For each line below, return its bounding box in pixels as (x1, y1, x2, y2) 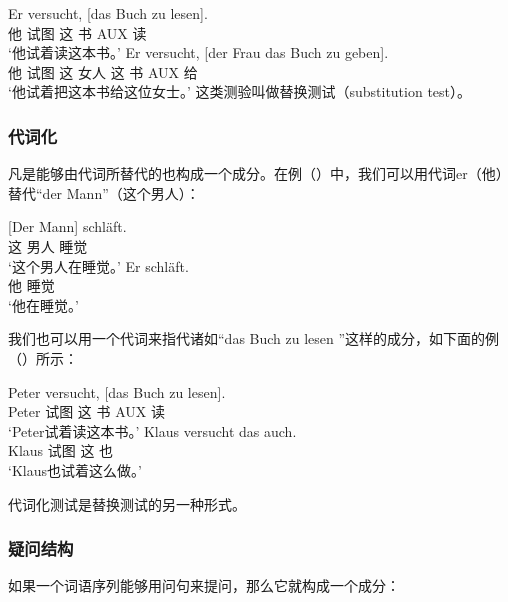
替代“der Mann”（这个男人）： (8, 182, 200, 203)
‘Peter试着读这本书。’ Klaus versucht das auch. (8, 420, 297, 441)
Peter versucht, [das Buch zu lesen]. (8, 381, 226, 402)
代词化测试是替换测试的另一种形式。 (8, 493, 246, 514)
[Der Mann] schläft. (8, 216, 127, 237)
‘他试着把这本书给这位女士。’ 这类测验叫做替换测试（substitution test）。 (8, 81, 472, 102)
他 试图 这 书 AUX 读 (8, 22, 147, 43)
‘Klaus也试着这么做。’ (8, 459, 142, 480)
